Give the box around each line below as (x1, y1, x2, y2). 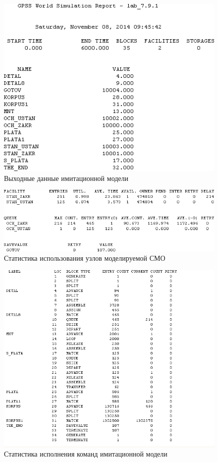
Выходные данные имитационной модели (4, 173, 129, 183)
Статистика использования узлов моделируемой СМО (4, 253, 165, 263)
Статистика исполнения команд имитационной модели (4, 449, 167, 459)
